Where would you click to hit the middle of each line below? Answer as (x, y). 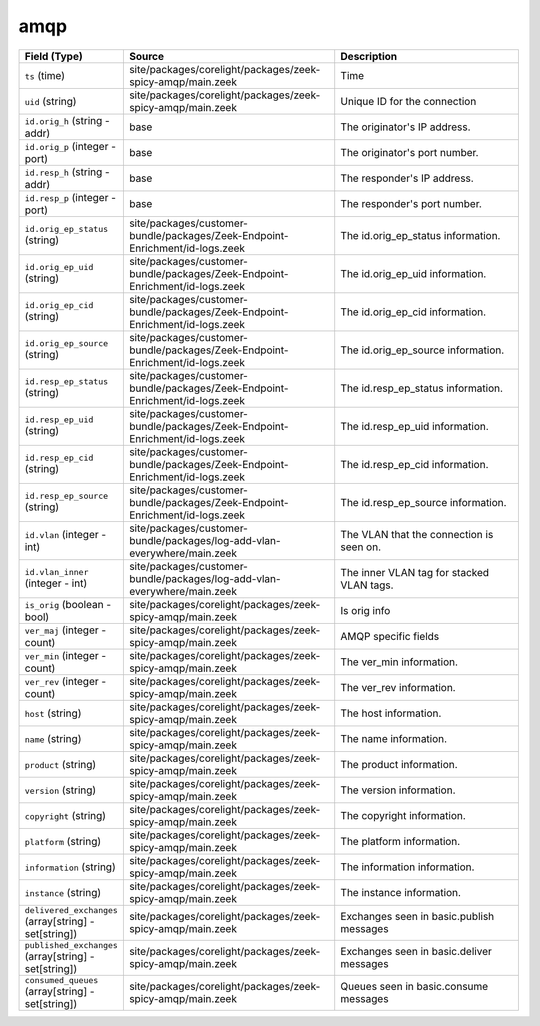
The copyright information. (403, 815)
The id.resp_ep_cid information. (414, 464)
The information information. (407, 867)
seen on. (361, 547)
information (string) (70, 867)
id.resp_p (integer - (70, 197)
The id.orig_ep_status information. (420, 235)
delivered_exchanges (71, 910)
